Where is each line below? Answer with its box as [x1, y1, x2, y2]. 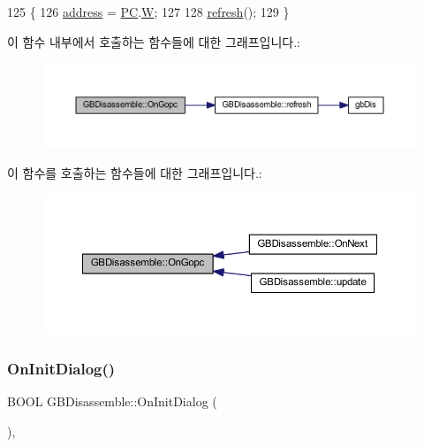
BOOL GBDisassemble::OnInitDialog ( [7, 391, 217, 410]
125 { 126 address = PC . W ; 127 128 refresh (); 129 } [7, 3, 290, 20]
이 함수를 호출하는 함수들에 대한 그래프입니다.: [7, 163, 262, 181]
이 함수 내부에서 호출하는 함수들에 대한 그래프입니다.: [7, 32, 300, 50]
